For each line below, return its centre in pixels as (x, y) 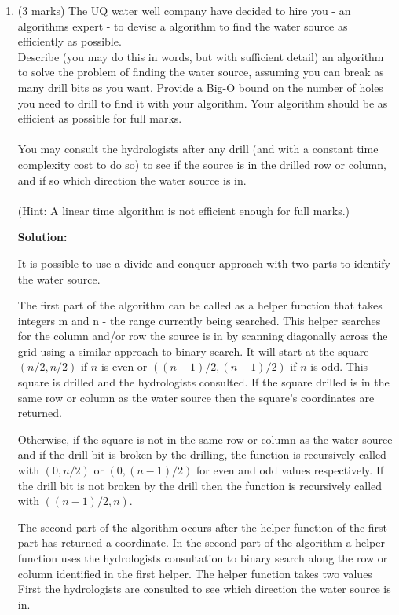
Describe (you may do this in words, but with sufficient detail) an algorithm (201, 56)
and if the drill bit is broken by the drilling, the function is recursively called (202, 454)
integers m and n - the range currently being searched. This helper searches (199, 320)
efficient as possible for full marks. (100, 118)
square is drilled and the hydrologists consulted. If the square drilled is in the (203, 382)
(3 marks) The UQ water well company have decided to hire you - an (184, 10)
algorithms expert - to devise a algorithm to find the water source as (183, 26)
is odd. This (339, 366)
